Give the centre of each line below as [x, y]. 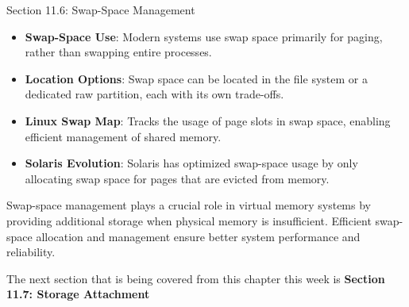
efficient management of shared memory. [123, 136]
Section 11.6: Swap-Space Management [101, 10]
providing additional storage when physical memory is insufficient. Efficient [189, 220]
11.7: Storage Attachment [78, 294]
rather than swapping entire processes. [118, 52]
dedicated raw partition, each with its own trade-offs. [154, 94]
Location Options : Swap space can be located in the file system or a [196, 78]
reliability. [31, 252]
